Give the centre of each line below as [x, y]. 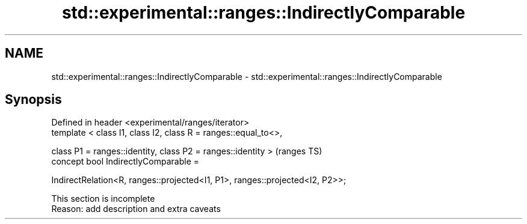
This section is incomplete [103, 199]
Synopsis [33, 100]
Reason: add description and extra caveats [136, 209]
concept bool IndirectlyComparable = [125, 162]
